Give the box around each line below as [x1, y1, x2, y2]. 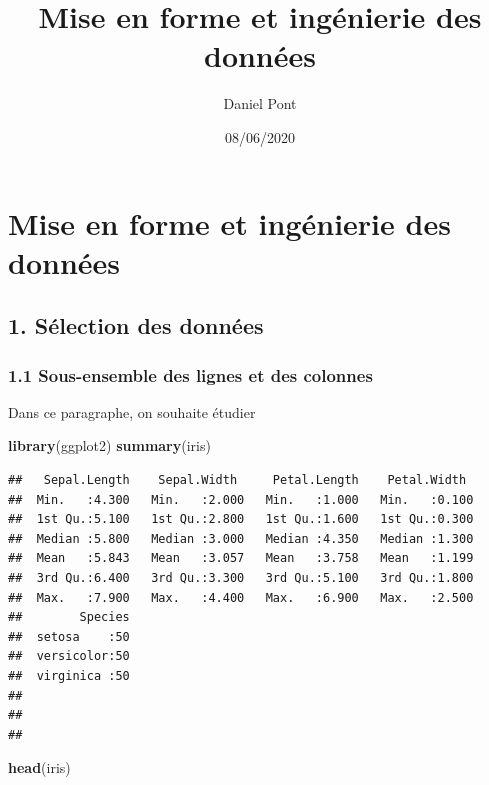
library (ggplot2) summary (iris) [8, 435, 211, 456]
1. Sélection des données [8, 310, 264, 341]
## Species [8, 610, 130, 625]
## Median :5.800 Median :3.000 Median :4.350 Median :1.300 [8, 531, 474, 546]
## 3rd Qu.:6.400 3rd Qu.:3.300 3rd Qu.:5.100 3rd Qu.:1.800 [8, 571, 474, 586]
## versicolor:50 [8, 649, 130, 664]
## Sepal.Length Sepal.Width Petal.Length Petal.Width [8, 473, 467, 488]
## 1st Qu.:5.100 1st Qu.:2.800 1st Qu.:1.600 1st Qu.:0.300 [8, 512, 474, 527]
